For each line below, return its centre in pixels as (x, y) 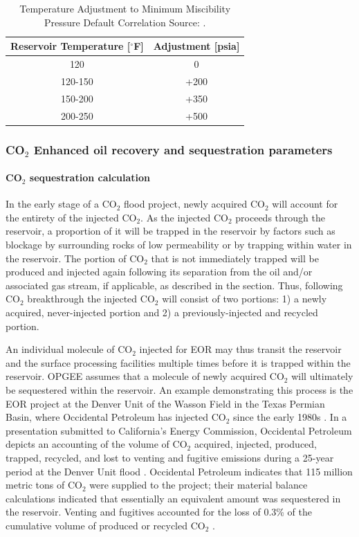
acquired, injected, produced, (255, 444)
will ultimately (322, 376)
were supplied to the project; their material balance (199, 485)
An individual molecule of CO (69, 349)
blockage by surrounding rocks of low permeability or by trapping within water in (179, 245)
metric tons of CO (44, 485)
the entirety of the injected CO (71, 217)
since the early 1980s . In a (290, 417)
